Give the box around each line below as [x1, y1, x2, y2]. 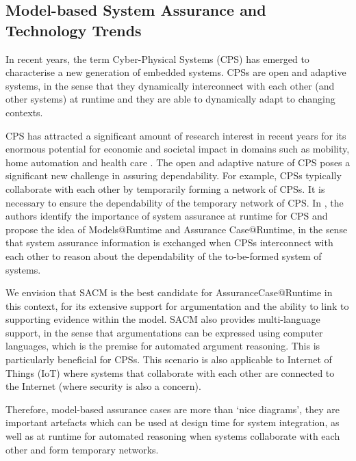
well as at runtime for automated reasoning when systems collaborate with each [5, 429, 340, 443]
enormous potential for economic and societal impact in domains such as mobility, [5, 142, 350, 156]
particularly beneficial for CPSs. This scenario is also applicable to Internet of [5, 352, 332, 367]
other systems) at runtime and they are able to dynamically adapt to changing [5, 92, 335, 106]
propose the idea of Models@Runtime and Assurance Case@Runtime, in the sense [5, 222, 348, 236]
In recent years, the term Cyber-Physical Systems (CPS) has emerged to [5, 51, 309, 66]
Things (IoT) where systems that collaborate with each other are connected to [5, 365, 335, 380]
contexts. [5, 105, 43, 119]
